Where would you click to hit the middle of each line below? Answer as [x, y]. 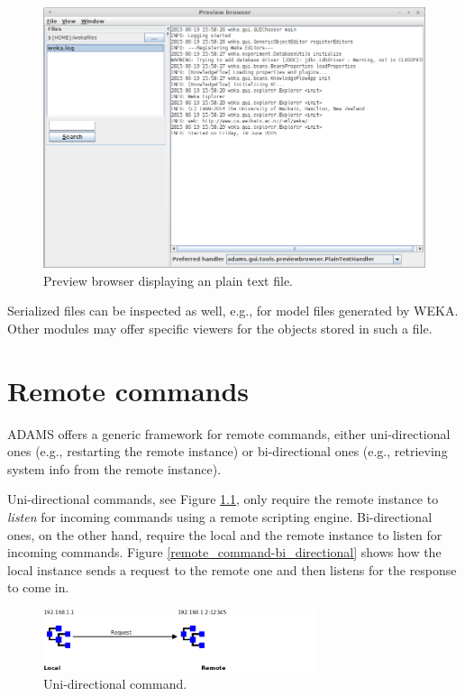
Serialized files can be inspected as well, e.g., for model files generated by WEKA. [233, 311]
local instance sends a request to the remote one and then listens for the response [232, 569]
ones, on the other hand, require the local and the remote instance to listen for [225, 534]
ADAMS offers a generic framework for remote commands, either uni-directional [229, 433]
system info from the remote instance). [114, 468]
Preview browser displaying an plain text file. [168, 280]
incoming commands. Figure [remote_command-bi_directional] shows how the [224, 552]
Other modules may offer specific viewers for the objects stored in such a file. [220, 328]
